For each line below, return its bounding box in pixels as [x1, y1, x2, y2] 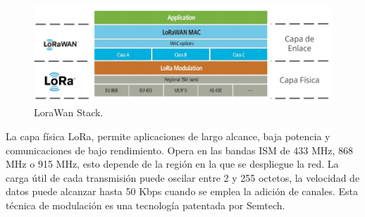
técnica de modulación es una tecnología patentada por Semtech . [6, 197, 285, 212]
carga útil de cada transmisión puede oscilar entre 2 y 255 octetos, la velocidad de [6, 170, 360, 185]
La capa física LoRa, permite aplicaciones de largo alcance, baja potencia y [6, 128, 330, 143]
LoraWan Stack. [34, 105, 104, 120]
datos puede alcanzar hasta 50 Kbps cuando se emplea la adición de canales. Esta [6, 184, 358, 199]
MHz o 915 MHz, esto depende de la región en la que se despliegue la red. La [6, 156, 339, 171]
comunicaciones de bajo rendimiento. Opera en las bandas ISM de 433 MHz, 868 [6, 142, 354, 157]
